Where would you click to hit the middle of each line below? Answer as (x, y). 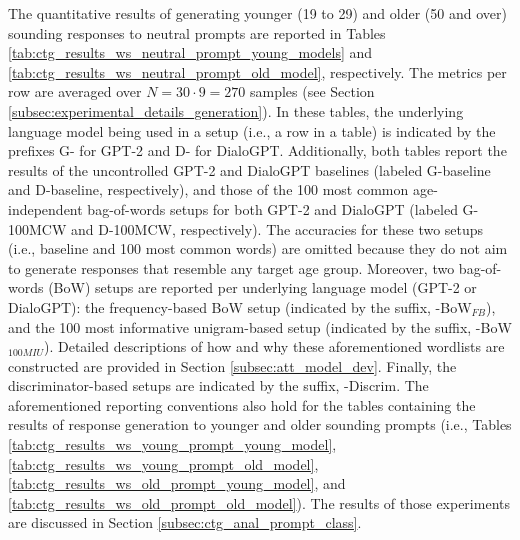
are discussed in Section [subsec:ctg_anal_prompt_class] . (185, 522)
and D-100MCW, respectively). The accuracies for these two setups (277, 228)
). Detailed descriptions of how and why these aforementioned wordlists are (274, 346)
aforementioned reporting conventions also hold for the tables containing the (242, 404)
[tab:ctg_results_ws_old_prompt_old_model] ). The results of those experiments (259, 502)
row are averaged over (75, 91)
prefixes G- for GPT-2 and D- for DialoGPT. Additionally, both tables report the (257, 150)
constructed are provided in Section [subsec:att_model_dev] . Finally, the (232, 365)
